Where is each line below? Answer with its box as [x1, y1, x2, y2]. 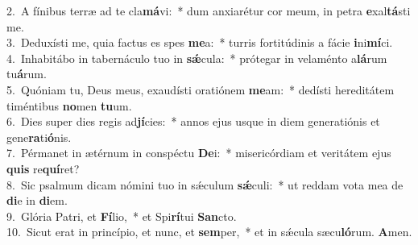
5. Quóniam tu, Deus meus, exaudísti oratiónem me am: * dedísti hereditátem [6, 81, 395, 98]
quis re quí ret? [6, 160, 80, 176]
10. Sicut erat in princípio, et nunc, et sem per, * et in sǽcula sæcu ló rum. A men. [6, 223, 412, 240]
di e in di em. [6, 192, 68, 209]
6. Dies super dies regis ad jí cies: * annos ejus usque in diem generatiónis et [6, 113, 380, 130]
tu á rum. [6, 65, 47, 82]
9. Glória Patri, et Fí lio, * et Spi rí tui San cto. [6, 207, 237, 224]
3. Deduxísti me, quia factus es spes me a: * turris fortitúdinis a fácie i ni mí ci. [6, 34, 393, 51]
